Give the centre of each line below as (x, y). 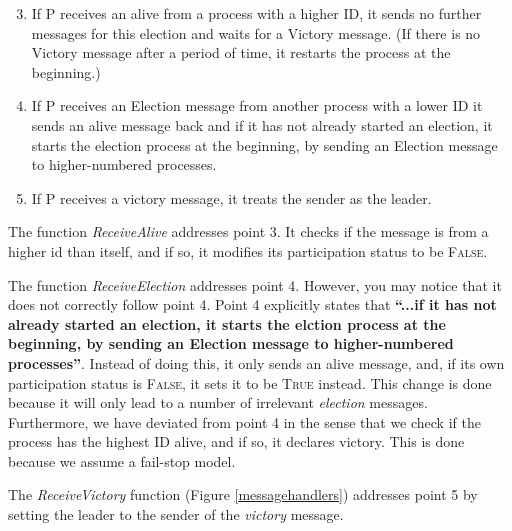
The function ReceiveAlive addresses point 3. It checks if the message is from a (248, 231)
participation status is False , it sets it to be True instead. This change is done (250, 382)
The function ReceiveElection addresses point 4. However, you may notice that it (255, 284)
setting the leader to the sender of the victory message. (176, 514)
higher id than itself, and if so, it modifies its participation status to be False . (248, 250)
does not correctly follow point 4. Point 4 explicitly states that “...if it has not (252, 304)
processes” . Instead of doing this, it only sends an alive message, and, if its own (256, 362)
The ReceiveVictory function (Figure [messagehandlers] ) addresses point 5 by (243, 494)
